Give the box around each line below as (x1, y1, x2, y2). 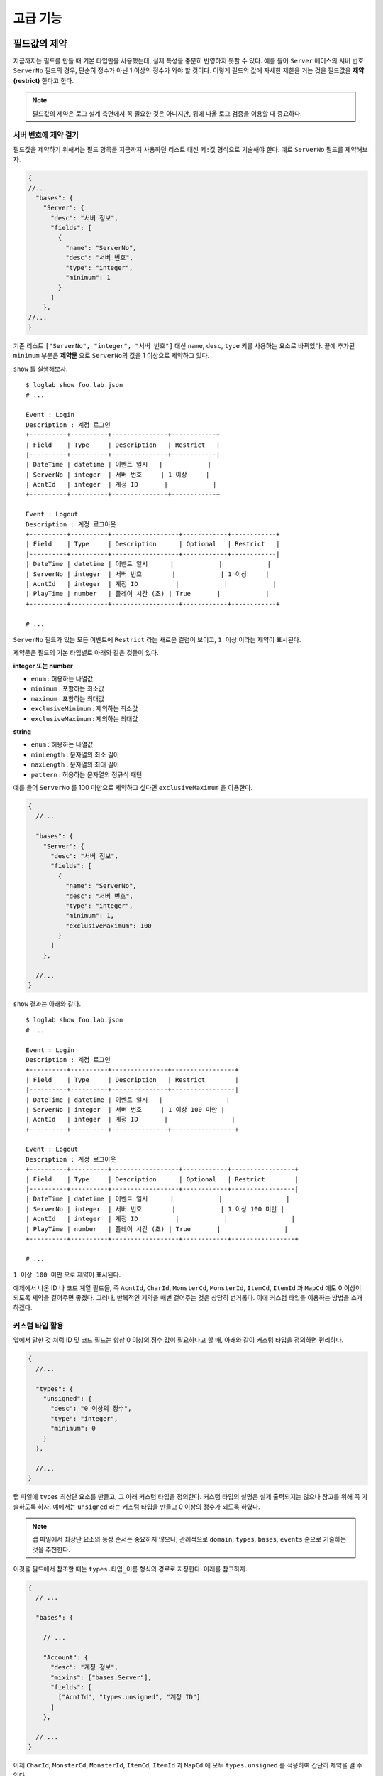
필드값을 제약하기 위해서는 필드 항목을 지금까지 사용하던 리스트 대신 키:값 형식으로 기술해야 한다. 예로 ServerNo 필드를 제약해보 (13, 145, 368, 153)
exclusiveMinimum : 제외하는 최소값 (30, 704, 138, 713)
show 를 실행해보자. (13, 364, 68, 373)
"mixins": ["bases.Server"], (50, 1673, 152, 1682)
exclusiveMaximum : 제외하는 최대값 (30, 714, 138, 722)
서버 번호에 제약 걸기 (13, 130, 79, 140)
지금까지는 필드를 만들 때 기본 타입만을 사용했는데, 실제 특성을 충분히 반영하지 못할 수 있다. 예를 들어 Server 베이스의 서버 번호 (13, 57, 365, 65)
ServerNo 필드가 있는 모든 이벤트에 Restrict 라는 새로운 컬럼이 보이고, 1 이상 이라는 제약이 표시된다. (13, 635, 301, 644)
